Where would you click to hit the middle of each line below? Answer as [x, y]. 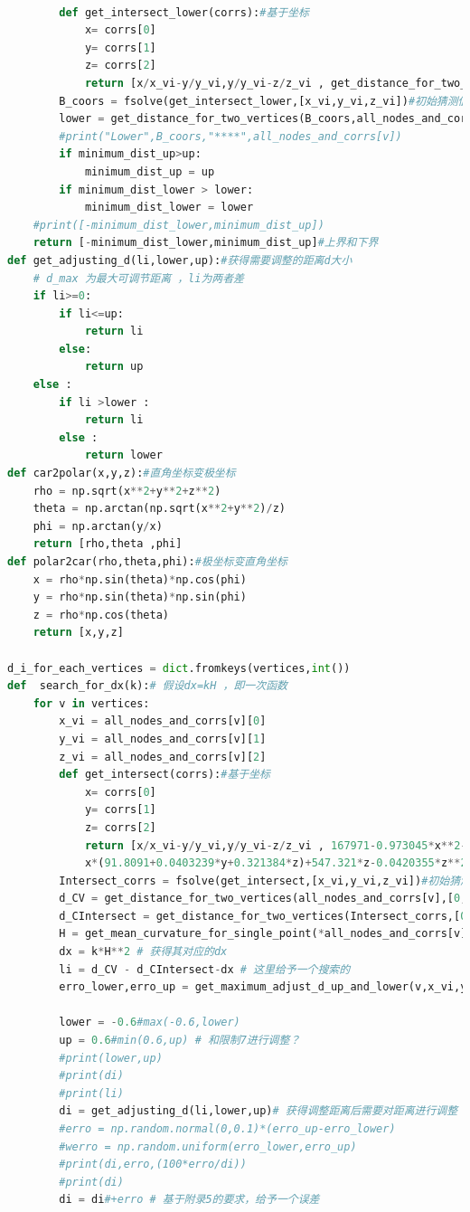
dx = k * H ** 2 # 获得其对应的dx [143, 952]
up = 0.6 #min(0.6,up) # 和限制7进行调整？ [180, 1041]
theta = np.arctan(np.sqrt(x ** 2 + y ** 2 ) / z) [159, 509]
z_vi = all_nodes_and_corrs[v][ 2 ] [163, 757]
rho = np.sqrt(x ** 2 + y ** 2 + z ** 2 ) [127, 491]
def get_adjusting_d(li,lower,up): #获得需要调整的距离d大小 [180, 260]
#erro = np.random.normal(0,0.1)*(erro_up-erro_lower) [227, 1129]
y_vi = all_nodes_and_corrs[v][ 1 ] [163, 739]
